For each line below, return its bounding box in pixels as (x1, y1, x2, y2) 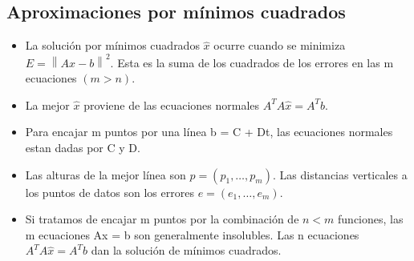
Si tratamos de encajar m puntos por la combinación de (25, 211, 299, 227)
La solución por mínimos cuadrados (25, 37, 200, 54)
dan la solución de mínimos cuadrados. (91, 242, 282, 259)
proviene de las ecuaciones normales (83, 96, 260, 113)
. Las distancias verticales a (272, 166, 408, 183)
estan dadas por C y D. (25, 139, 140, 155)
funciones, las (338, 211, 404, 227)
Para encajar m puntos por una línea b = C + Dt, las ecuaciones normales (25, 123, 393, 140)
